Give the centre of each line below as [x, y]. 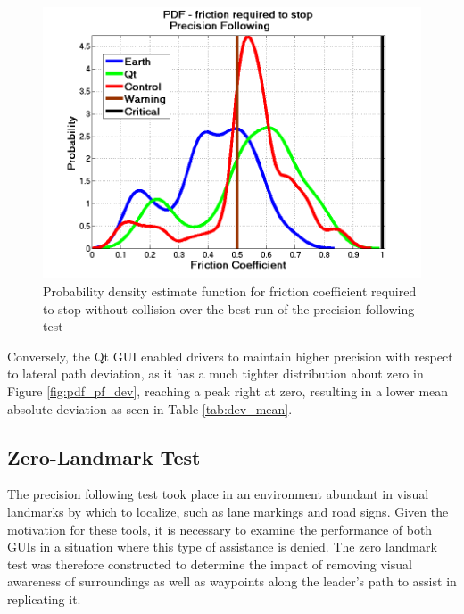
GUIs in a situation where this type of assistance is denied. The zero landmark [222, 547]
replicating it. [44, 598]
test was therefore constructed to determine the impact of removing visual [210, 564]
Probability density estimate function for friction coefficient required [230, 290]
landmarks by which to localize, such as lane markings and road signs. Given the [228, 511]
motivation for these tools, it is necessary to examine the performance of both [220, 529]
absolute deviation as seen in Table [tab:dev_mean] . [150, 408]
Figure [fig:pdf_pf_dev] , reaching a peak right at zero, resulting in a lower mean [228, 390]
